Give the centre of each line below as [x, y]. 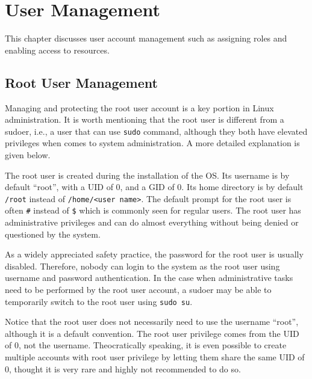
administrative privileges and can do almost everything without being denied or [152, 222]
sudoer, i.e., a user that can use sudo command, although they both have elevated [156, 131]
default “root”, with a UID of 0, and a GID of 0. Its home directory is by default [154, 187]
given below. [28, 154]
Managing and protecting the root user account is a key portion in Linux [139, 107]
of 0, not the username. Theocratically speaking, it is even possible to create [146, 345]
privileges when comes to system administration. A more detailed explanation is [152, 143]
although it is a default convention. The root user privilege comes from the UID [152, 333]
